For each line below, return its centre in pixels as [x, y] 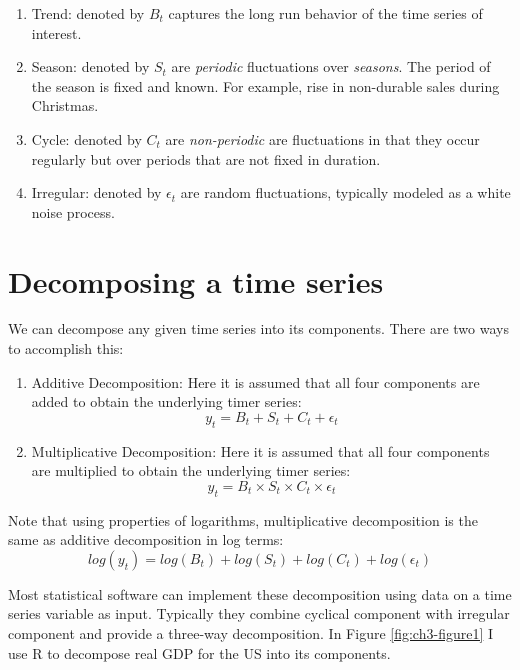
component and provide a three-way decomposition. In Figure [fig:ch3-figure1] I [251, 633]
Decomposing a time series [196, 280]
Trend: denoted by [88, 13]
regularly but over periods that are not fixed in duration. [206, 158]
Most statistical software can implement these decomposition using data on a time [260, 593]
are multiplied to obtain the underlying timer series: [191, 470]
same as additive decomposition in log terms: [146, 539]
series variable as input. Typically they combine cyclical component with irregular [259, 613]
